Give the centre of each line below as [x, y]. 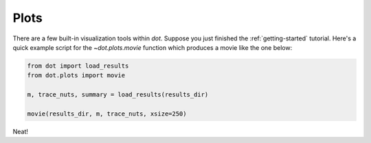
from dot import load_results [78, 66]
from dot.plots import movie [76, 76]
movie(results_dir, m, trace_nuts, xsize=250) [107, 114]
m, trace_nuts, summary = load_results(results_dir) [118, 95]
